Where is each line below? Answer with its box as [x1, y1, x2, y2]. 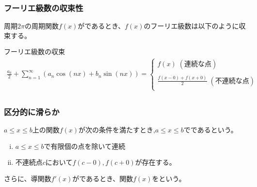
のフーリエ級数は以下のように [144, 21, 239, 31]
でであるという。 [183, 125, 238, 135]
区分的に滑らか [4, 105, 60, 117]
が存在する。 [135, 157, 176, 167]
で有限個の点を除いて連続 [44, 141, 126, 151]
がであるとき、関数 [72, 173, 133, 183]
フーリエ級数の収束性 [4, 1, 83, 14]
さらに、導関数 [4, 173, 51, 183]
